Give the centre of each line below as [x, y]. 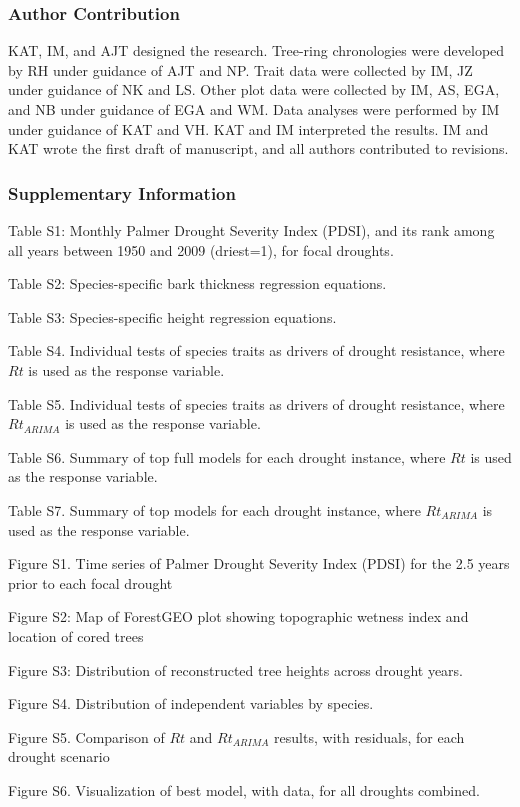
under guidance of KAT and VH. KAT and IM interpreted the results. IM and [248, 128]
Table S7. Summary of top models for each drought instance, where [214, 509]
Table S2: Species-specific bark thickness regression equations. [197, 283]
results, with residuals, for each [369, 736]
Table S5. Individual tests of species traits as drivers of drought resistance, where [256, 403]
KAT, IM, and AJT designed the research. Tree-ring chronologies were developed [256, 50]
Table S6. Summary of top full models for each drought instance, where [227, 456]
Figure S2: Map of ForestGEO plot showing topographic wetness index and [238, 616]
